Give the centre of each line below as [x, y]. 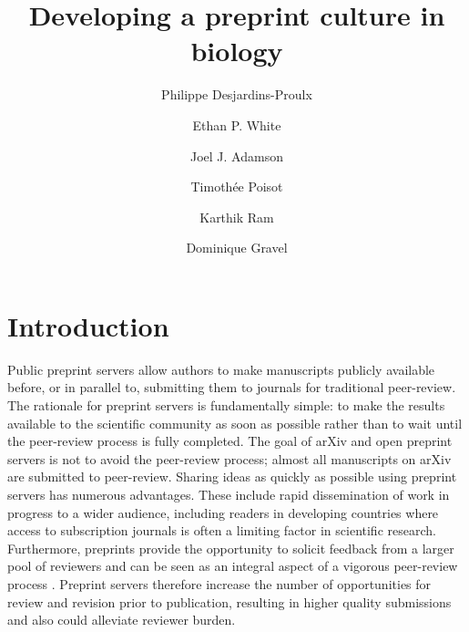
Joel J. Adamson [237, 155]
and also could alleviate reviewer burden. [122, 620]
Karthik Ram [237, 217]
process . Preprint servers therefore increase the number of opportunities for [219, 583]
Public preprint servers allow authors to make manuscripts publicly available [221, 369]
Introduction [88, 325]
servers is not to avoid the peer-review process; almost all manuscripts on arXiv [229, 458]
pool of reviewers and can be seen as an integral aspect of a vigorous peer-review [233, 566]
